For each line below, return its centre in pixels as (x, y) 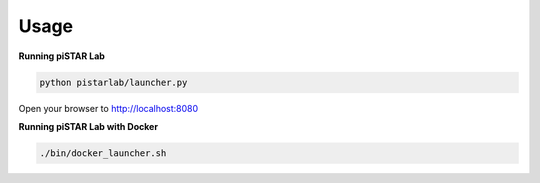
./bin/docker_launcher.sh (103, 153)
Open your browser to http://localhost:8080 (108, 108)
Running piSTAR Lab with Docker (88, 126)
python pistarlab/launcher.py (113, 82)
